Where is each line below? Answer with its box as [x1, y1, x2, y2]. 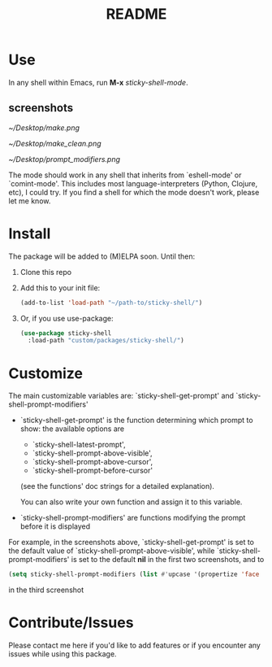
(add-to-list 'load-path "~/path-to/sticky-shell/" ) [19, 299, 203, 307]
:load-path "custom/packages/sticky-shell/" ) [28, 337, 184, 345]
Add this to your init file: [19, 282, 101, 293]
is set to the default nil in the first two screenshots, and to [71, 555, 265, 565]
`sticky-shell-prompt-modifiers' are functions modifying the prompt [19, 513, 246, 523]
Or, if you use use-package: [19, 313, 114, 323]
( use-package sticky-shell [19, 329, 112, 338]
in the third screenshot [8, 585, 84, 595]
